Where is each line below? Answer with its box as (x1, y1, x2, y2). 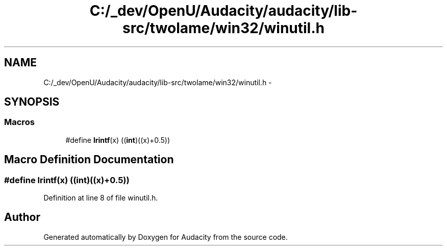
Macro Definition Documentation (4, 153, 174, 166)
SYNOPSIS (4, 95, 60, 109)
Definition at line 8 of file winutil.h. (43, 193, 158, 203)
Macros (4, 117, 35, 128)
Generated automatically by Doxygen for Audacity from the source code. (43, 232, 288, 241)
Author (4, 211, 40, 224)
